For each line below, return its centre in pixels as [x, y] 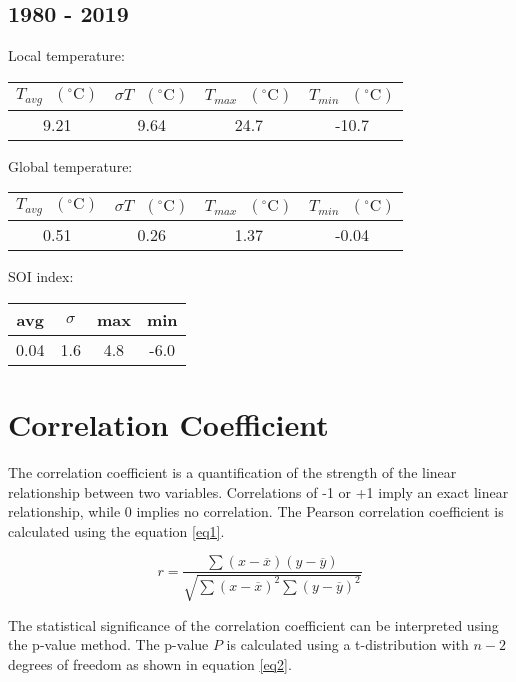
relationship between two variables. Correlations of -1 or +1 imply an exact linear [258, 491]
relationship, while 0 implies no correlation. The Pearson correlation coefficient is [256, 511]
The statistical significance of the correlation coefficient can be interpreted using [253, 624]
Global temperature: [70, 165]
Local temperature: [66, 55]
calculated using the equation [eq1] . [116, 530]
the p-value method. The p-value [108, 644]
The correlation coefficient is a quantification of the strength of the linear [232, 471]
